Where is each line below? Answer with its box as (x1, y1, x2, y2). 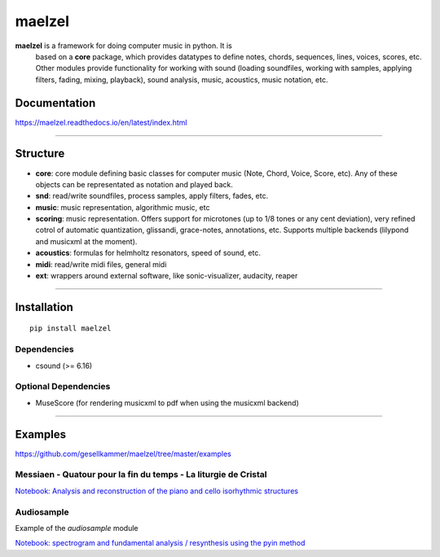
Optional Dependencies (15, 381, 111, 393)
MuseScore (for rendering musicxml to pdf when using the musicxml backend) (35, 397, 299, 407)
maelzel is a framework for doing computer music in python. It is (15, 41, 232, 50)
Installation (15, 300, 73, 314)
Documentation (15, 96, 96, 110)
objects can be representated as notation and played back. (35, 179, 234, 189)
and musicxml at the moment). (35, 236, 138, 246)
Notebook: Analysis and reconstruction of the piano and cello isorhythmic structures (15, 485, 299, 496)
